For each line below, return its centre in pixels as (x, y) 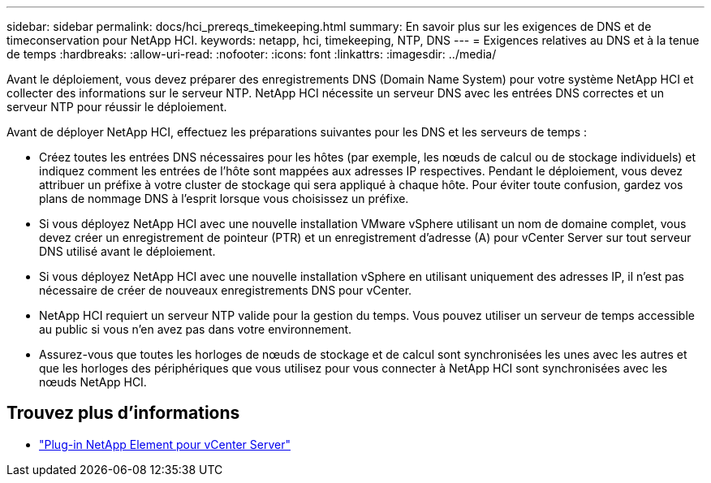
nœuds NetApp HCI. (93, 382)
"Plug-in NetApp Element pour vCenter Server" (165, 444)
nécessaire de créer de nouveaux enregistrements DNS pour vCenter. (226, 290)
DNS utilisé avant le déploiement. (127, 251)
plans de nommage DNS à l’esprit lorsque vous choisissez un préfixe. (224, 198)
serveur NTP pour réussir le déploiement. (117, 107)
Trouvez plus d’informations (123, 413)
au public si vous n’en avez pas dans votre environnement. (196, 329)
